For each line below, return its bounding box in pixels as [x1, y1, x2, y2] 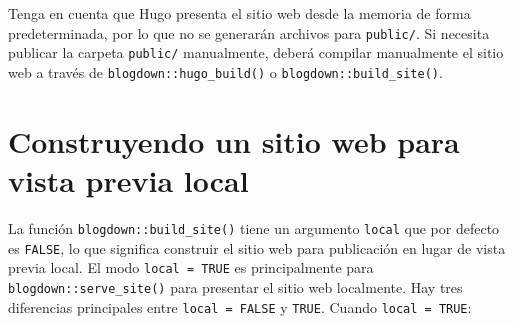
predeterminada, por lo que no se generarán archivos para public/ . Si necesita [8, 22, 490, 43]
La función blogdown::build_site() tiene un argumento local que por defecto [8, 217, 500, 238]
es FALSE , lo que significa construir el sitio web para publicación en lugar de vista [8, 237, 506, 258]
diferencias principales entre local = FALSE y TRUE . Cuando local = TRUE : [8, 296, 472, 317]
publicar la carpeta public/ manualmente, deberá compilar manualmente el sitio [8, 42, 504, 63]
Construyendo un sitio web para [8, 120, 460, 161]
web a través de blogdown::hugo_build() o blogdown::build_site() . [8, 61, 443, 82]
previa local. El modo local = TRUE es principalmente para [8, 257, 374, 278]
